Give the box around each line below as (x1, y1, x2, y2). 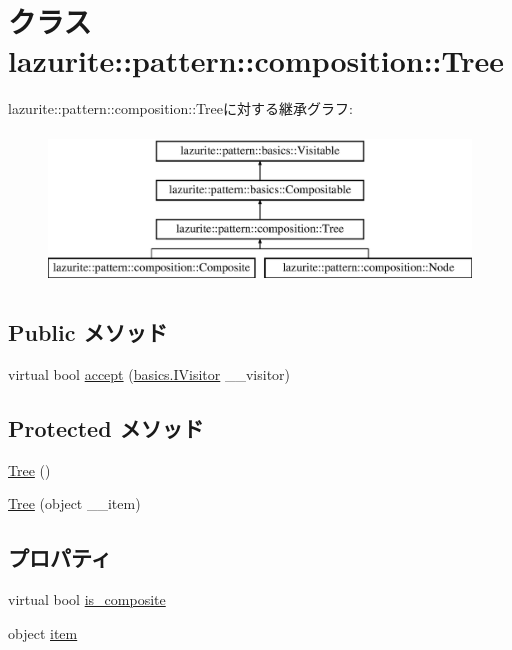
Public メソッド (8, 317, 168, 348)
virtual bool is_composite (8, 589, 166, 610)
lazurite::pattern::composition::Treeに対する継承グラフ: (8, 98, 353, 119)
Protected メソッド (8, 412, 204, 443)
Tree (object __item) (8, 493, 141, 514)
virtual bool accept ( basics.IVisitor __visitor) (8, 363, 291, 384)
